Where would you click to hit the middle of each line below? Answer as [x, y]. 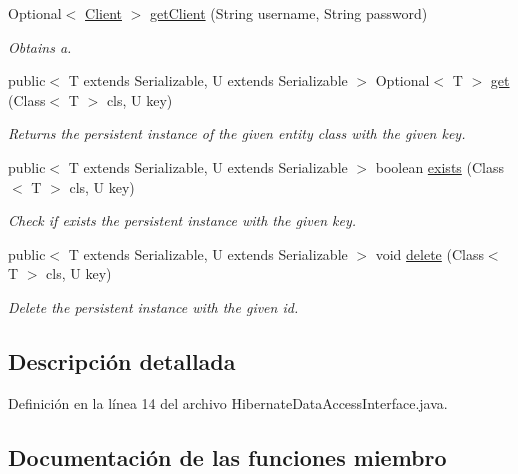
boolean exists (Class [439, 166]
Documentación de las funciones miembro [227, 456]
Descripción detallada [122, 360]
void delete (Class [429, 253]
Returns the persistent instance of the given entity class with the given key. [237, 133]
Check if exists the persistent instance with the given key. [182, 220]
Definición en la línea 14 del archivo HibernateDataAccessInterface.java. [228, 402]
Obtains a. [40, 46]
